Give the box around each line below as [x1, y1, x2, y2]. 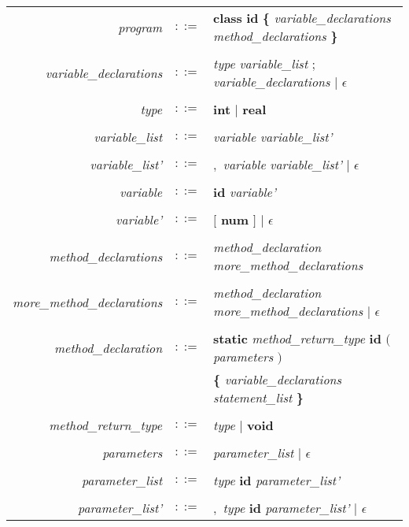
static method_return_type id [213, 329, 381, 347]
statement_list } [213, 388, 304, 406]
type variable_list [213, 54, 308, 72]
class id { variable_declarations [213, 9, 391, 27]
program [118, 17, 163, 36]
